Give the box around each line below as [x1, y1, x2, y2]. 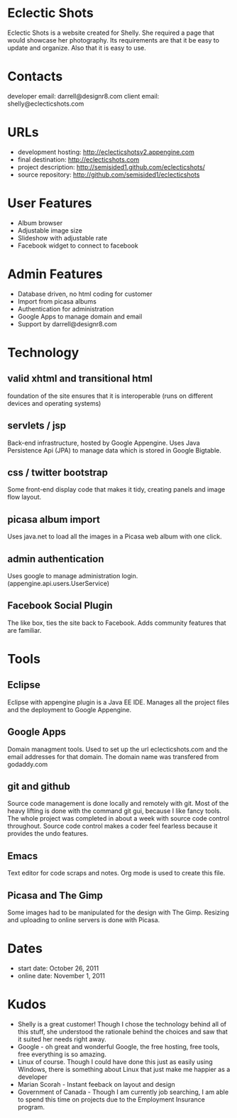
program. [17, 1102, 45, 1111]
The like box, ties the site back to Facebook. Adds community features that [7, 619, 226, 627]
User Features [7, 195, 92, 211]
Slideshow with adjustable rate [17, 233, 108, 242]
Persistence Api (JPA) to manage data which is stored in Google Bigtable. [7, 445, 222, 455]
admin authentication [7, 553, 104, 565]
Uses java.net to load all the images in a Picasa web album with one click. [7, 532, 222, 541]
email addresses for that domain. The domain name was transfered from [7, 752, 219, 760]
